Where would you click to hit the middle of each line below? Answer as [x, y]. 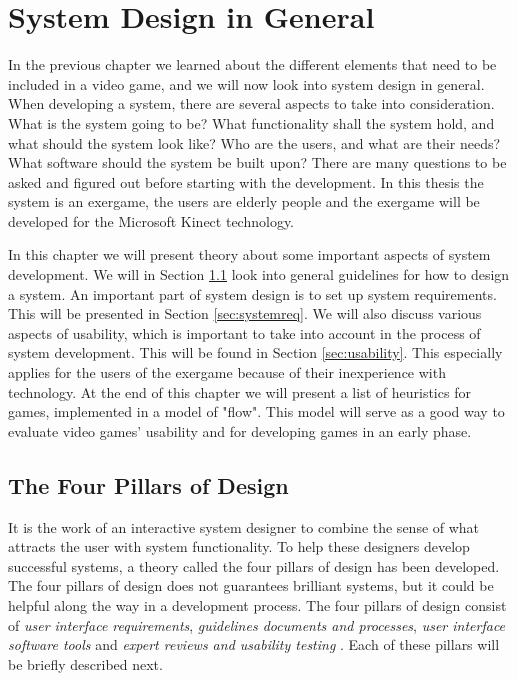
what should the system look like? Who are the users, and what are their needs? [254, 142]
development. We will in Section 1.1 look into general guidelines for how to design [259, 274]
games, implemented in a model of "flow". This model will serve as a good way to [256, 411]
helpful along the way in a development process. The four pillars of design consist [257, 604]
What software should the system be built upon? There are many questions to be [257, 162]
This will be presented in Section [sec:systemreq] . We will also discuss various [245, 313]
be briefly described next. [85, 663]
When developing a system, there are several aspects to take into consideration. [251, 103]
